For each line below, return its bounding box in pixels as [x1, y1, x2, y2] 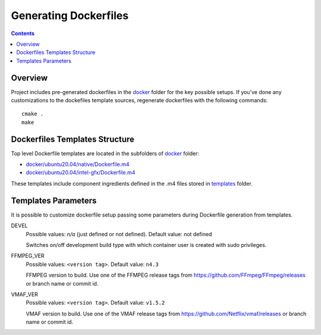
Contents [11, 30, 35, 37]
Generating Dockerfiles [11, 9, 129, 22]
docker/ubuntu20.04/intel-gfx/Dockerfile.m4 [26, 169, 136, 176]
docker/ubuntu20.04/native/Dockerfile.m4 [26, 161, 130, 168]
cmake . [21, 111, 44, 117]
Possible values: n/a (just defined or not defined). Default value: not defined [26, 230, 212, 237]
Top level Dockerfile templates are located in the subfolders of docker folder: [11, 149, 199, 157]
